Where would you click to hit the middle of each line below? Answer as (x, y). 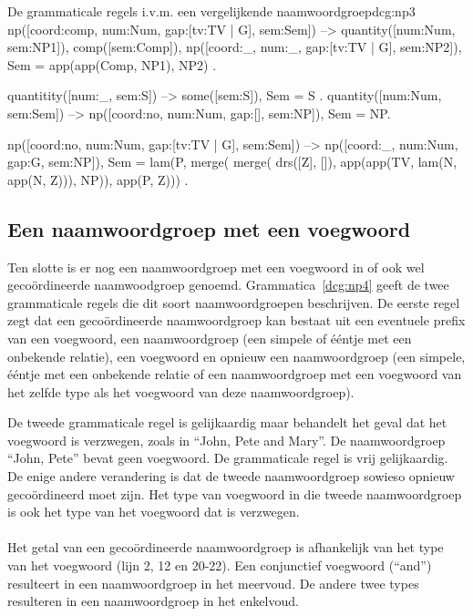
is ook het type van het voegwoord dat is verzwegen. (154, 512)
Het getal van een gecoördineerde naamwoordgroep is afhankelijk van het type (226, 547)
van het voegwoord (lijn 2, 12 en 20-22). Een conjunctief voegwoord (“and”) (220, 565)
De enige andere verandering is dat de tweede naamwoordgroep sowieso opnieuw (231, 476)
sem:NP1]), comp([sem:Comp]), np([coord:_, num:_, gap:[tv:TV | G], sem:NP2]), (235, 47)
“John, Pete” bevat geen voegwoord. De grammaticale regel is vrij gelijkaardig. (228, 458)
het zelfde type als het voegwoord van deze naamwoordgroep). (181, 391)
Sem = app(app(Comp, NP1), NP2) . (112, 64)
